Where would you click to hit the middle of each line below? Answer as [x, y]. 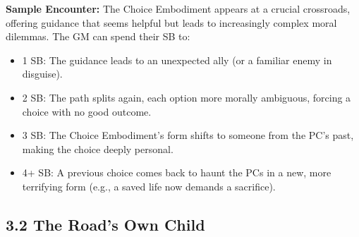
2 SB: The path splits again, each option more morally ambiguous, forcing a [187, 97]
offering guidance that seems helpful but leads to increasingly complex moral [171, 22]
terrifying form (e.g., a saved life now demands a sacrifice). [149, 186]
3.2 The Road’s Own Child [105, 224]
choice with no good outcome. [87, 111]
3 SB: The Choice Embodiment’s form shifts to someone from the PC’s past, [188, 135]
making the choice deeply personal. [98, 148]
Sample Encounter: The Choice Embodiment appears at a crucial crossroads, [178, 8]
